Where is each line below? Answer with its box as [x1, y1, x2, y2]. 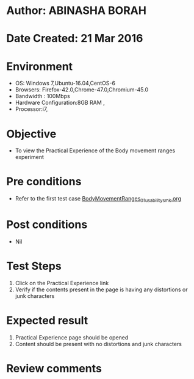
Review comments [6, 361, 102, 375]
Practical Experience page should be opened [15, 333, 129, 341]
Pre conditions [6, 175, 82, 189]
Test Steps [6, 260, 62, 273]
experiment [15, 154, 45, 161]
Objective [6, 127, 57, 141]
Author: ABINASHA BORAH [6, 4, 146, 18]
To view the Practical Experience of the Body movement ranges [15, 147, 176, 154]
